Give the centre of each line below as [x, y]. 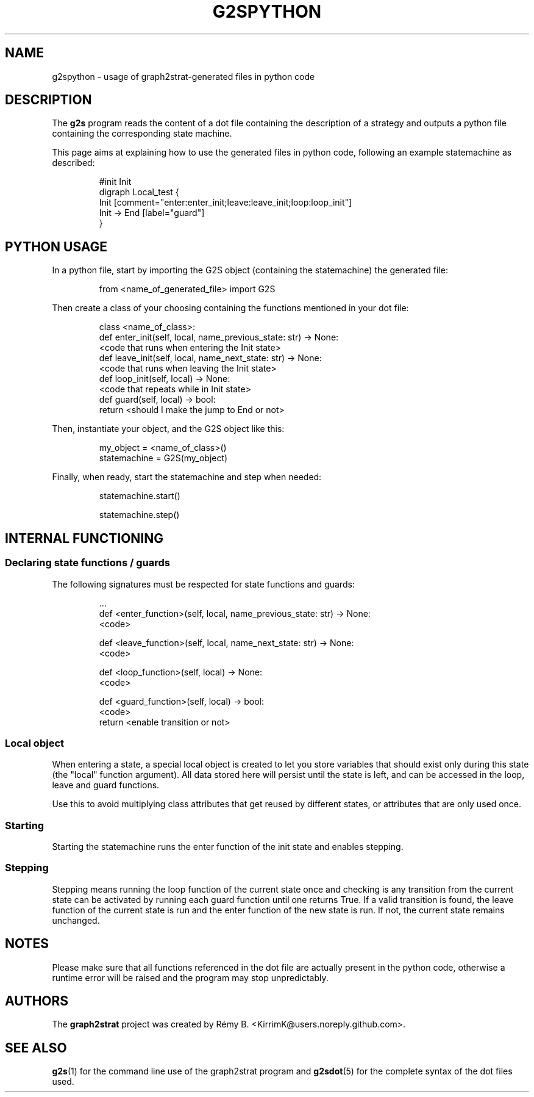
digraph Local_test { [139, 192]
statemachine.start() [140, 496]
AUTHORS [37, 1001]
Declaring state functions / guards [88, 563]
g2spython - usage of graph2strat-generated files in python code [183, 76]
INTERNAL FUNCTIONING [84, 538]
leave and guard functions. [106, 785]
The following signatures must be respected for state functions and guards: [203, 584]
